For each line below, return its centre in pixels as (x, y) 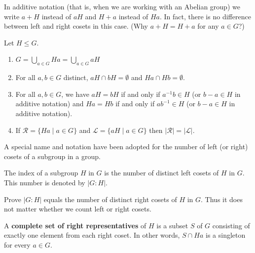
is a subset (172, 225)
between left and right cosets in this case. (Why (76, 26)
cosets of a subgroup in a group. (52, 156)
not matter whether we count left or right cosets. (78, 209)
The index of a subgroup (41, 173)
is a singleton (226, 235)
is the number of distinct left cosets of (162, 173)
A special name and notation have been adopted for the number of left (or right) (126, 147)
